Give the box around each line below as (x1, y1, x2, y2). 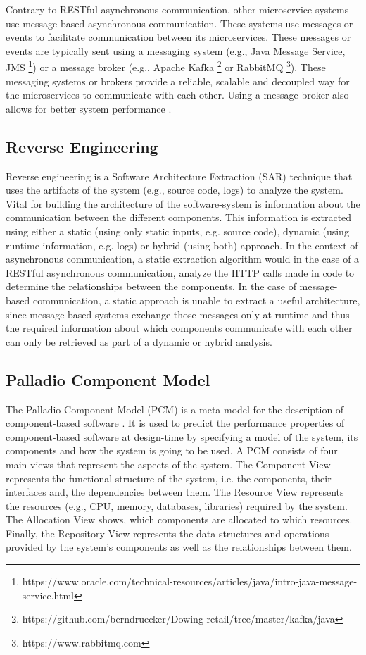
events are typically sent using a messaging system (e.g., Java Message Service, (6, 43, 346, 58)
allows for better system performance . (6, 101, 172, 116)
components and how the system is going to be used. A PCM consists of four (6, 443, 338, 458)
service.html (22, 587, 75, 602)
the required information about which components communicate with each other (6, 320, 353, 335)
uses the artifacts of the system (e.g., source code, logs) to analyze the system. (6, 182, 343, 197)
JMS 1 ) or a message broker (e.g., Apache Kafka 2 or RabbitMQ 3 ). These (6, 58, 326, 75)
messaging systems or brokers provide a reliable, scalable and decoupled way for (6, 73, 350, 88)
